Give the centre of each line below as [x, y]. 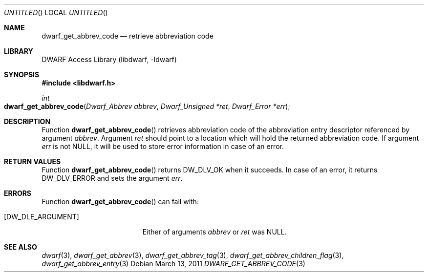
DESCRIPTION [27, 121]
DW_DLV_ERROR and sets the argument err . [112, 178]
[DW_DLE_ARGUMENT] [42, 217]
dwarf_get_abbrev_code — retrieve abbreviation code [128, 36]
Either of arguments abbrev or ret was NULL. [214, 232]
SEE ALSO [21, 247]
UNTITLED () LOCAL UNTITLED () [56, 12]
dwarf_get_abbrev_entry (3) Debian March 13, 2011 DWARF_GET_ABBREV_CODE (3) [173, 264]
